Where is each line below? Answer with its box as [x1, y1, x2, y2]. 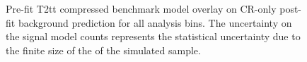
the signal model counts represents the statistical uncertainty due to [6, 29, 301, 44]
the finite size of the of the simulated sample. [6, 42, 201, 57]
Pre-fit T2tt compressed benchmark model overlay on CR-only [6, 1, 277, 16]
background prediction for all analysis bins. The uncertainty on [18, 15, 292, 30]
